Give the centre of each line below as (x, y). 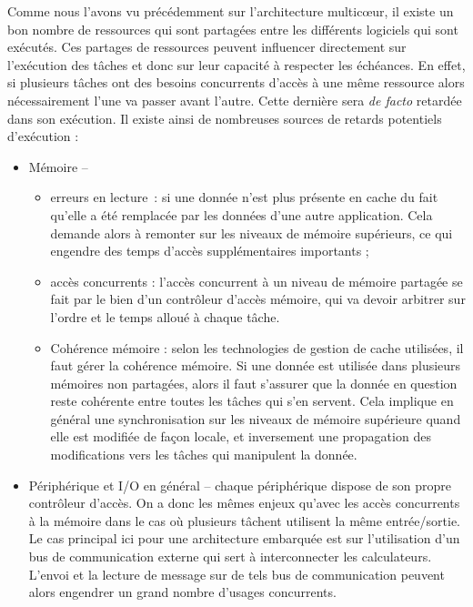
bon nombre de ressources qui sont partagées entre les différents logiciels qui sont (233, 29)
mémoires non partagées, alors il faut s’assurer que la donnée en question (254, 383)
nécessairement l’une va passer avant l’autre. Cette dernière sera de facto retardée (235, 100)
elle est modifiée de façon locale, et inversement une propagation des (241, 436)
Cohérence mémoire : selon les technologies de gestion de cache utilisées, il (257, 347)
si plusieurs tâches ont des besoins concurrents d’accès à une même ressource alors (236, 82)
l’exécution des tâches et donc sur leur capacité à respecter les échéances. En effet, (236, 64)
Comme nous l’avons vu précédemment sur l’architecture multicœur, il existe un (231, 11)
